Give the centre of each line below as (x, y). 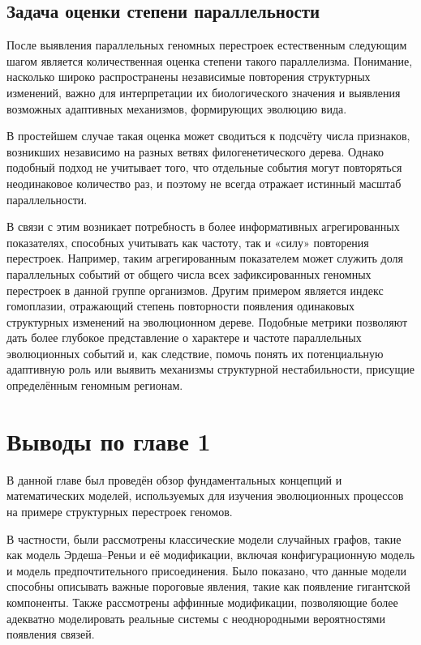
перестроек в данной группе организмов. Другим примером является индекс (195, 290)
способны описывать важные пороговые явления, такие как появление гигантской (208, 586)
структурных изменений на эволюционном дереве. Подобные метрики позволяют (207, 321)
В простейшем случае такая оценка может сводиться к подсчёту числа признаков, (208, 136)
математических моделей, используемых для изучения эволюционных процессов (205, 495)
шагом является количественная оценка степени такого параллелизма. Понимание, (210, 60)
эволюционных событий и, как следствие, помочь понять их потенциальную (195, 353)
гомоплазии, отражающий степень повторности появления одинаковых (181, 306)
